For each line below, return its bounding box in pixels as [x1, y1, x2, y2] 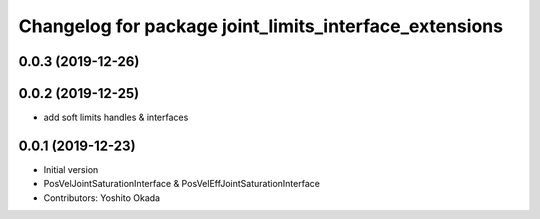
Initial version [43, 163, 99, 175]
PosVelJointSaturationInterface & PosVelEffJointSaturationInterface [43, 178, 320, 190]
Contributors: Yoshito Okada [43, 191, 160, 204]
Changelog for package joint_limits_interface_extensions [18, 15, 504, 37]
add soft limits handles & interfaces [43, 111, 189, 124]
